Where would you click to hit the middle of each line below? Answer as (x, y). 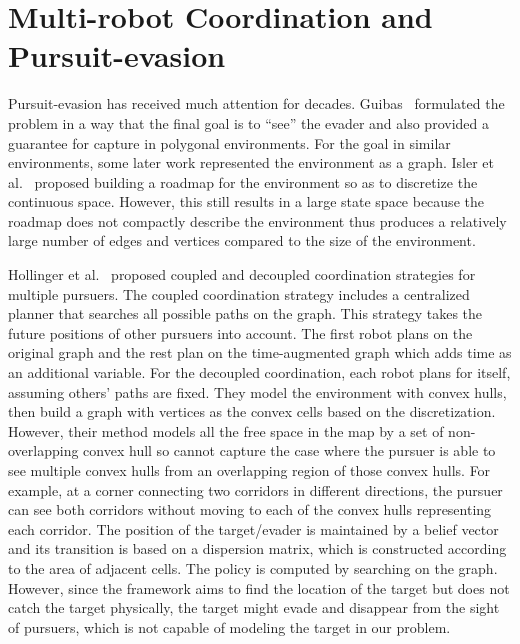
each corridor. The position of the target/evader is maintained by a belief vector (253, 528)
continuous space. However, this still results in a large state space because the (246, 201)
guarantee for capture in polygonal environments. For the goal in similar (229, 142)
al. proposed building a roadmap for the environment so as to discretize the (243, 181)
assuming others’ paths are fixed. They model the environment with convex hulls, (257, 391)
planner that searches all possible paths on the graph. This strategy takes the (245, 313)
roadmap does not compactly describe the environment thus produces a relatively (257, 220)
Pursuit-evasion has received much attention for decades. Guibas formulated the (256, 103)
